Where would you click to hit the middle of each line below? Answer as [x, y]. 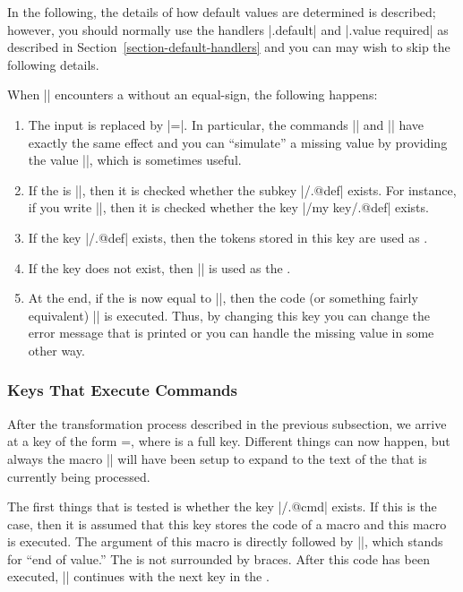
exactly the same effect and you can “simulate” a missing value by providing [238, 142]
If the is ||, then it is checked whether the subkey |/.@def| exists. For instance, [242, 189]
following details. [53, 64]
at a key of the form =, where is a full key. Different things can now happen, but [229, 441]
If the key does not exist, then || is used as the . [159, 267]
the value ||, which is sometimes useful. [135, 160]
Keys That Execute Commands [123, 390]
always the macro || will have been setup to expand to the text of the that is [217, 458]
